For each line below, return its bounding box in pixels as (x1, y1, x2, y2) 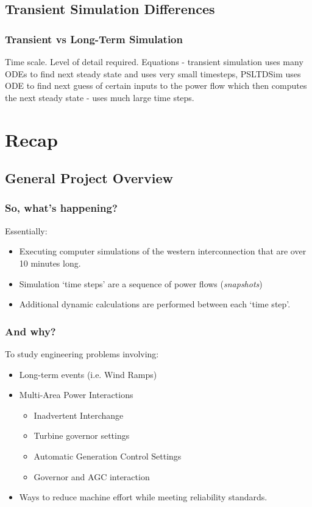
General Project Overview (5, 169, 173, 187)
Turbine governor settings (34, 429, 130, 442)
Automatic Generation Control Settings (34, 449, 182, 462)
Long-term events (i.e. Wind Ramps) (19, 368, 157, 380)
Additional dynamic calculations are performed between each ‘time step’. (19, 298, 291, 310)
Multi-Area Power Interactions (19, 388, 133, 401)
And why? (5, 323, 56, 338)
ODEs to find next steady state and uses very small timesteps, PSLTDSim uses (5, 67, 301, 80)
